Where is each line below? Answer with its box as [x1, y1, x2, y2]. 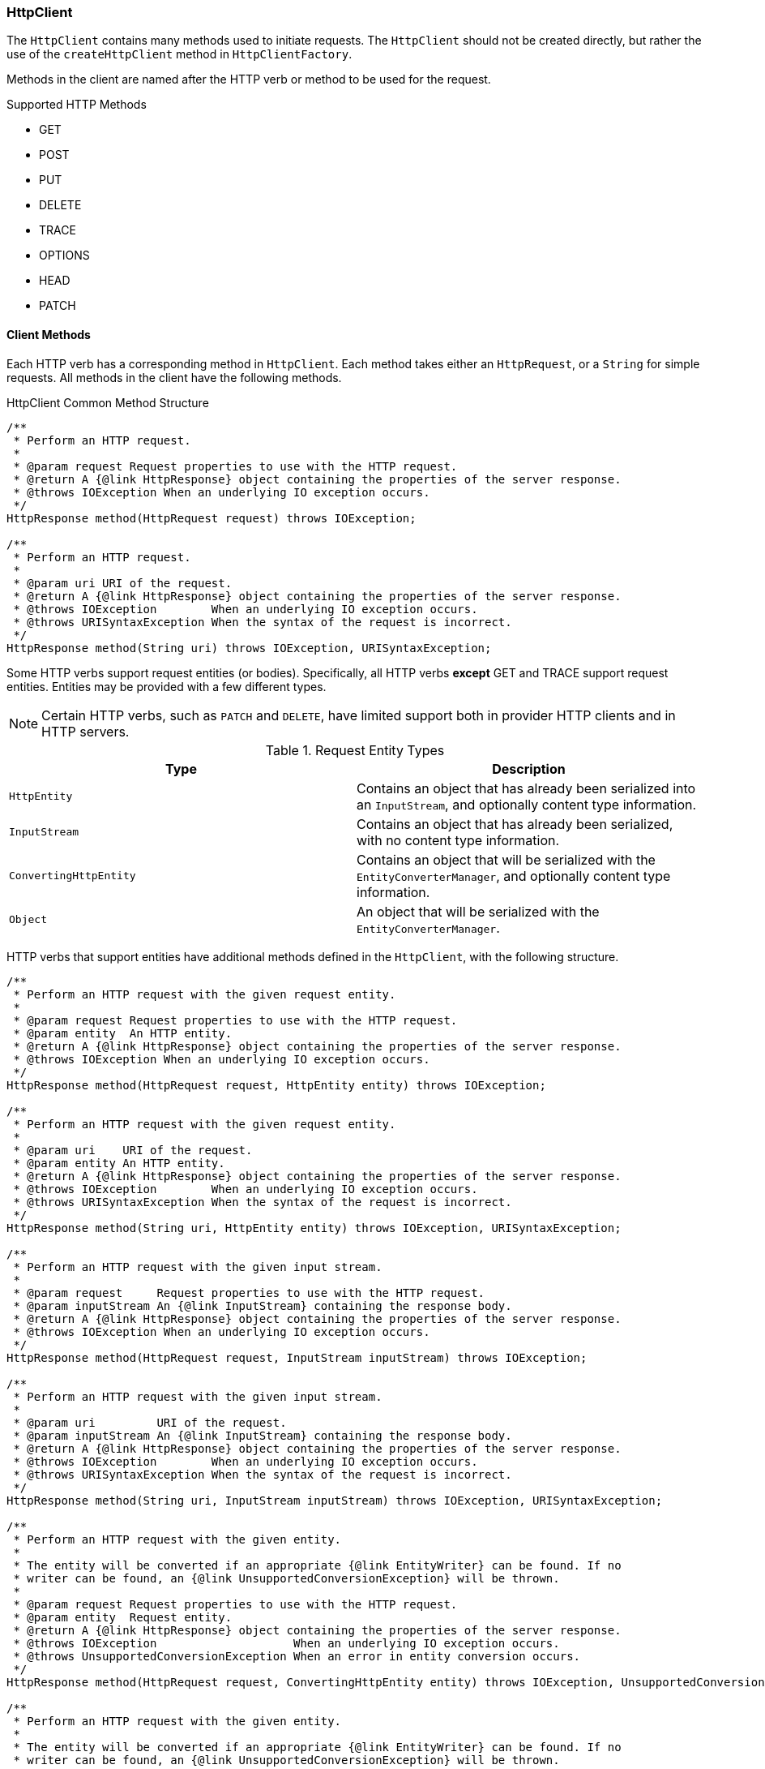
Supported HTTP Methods [6, 97, 147, 112]
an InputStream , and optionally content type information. [357, 796, 697, 813]
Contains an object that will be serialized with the [357, 851, 656, 868]
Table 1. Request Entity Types [265, 741, 445, 758]
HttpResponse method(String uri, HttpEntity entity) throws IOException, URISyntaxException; [6, 1221, 622, 1234]
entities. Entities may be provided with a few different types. [6, 679, 327, 693]
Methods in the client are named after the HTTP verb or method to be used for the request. [6, 72, 491, 87]
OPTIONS [39, 248, 90, 263]
